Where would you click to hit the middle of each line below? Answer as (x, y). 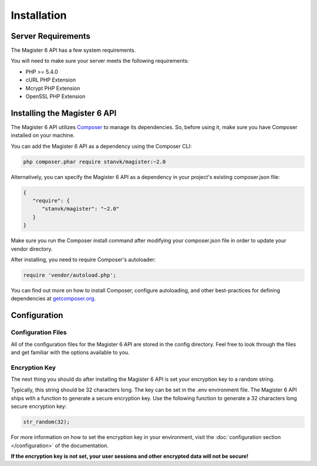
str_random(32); (47, 422)
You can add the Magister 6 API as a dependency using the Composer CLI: (101, 146)
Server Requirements (51, 36)
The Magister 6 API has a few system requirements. (73, 50)
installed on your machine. (43, 136)
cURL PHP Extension (51, 80)
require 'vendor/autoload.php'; (70, 275)
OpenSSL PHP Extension (55, 96)
